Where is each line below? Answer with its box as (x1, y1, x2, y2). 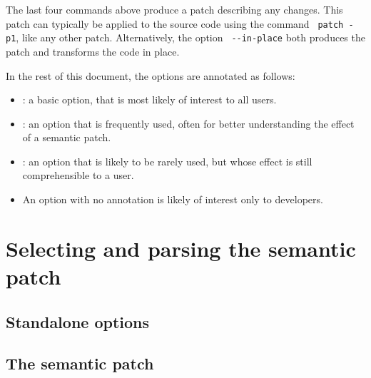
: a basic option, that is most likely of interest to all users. (22, 92, 277, 107)
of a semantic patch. (22, 130, 111, 145)
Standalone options (6, 310, 150, 332)
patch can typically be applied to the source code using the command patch (6, 16, 344, 31)
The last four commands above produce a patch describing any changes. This (6, 2, 343, 16)
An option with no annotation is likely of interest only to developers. (22, 192, 323, 207)
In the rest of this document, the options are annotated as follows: (6, 68, 295, 83)
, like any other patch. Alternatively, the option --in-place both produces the (16, 30, 365, 45)
